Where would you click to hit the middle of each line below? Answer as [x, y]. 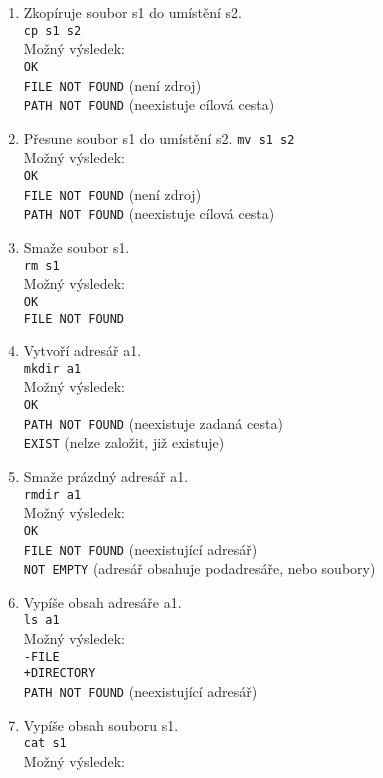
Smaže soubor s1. [76, 247]
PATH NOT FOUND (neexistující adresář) [140, 690]
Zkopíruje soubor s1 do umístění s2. [132, 12]
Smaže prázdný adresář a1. [106, 476]
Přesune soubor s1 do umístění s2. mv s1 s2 [159, 137]
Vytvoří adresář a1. [82, 350]
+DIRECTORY [59, 673]
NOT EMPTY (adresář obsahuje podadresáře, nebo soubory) [199, 568]
